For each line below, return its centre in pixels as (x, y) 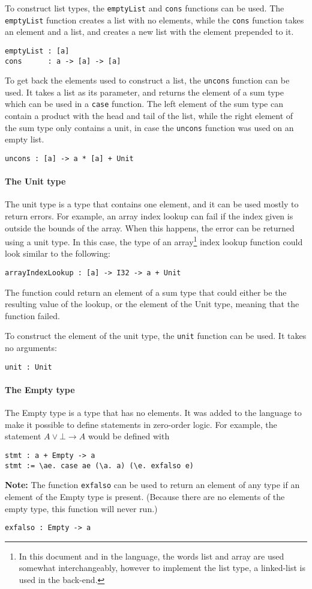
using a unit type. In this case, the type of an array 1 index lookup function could (154, 241)
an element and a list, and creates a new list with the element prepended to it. (149, 32)
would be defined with (129, 436)
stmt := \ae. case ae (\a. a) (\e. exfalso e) (99, 465)
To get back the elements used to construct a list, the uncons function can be (147, 80)
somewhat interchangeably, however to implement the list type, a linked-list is (162, 568)
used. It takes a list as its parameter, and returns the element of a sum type (144, 92)
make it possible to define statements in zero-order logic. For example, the (141, 424)
